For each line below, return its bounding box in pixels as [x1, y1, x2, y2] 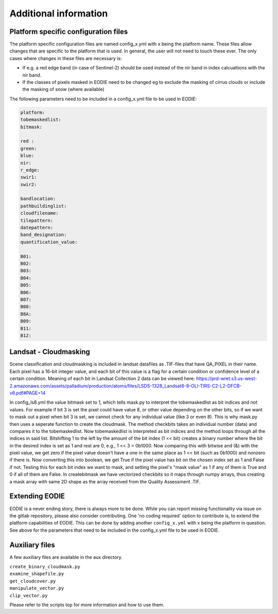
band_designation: [20, 232, 67, 238]
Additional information [9, 8, 108, 19]
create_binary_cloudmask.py [9, 564, 81, 570]
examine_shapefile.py [9, 571, 64, 577]
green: [20, 146, 37, 151]
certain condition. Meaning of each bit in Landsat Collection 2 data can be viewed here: [9, 375, 195, 382]
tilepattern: [20, 218, 54, 223]
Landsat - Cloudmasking [9, 348, 90, 356]
